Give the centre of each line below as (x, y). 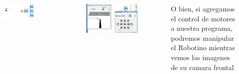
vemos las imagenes (200, 57)
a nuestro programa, (202, 28)
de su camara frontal (202, 67)
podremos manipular (202, 37)
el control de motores (203, 18)
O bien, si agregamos (203, 8)
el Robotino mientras (203, 47)
